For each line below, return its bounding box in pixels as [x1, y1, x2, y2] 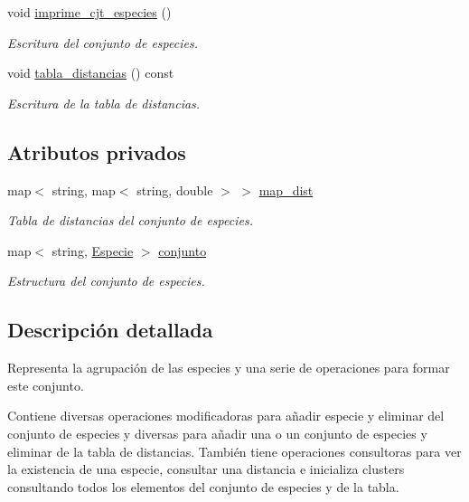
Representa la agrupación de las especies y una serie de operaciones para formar [7, 358, 450, 377]
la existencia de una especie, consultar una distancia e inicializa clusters [7, 459, 405, 478]
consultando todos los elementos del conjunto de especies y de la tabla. [7, 477, 399, 496]
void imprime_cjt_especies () [7, 3, 172, 21]
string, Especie [52, 241, 134, 260]
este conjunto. [7, 375, 84, 394]
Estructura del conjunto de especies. [7, 271, 205, 290]
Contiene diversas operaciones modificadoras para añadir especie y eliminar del [7, 406, 445, 425]
